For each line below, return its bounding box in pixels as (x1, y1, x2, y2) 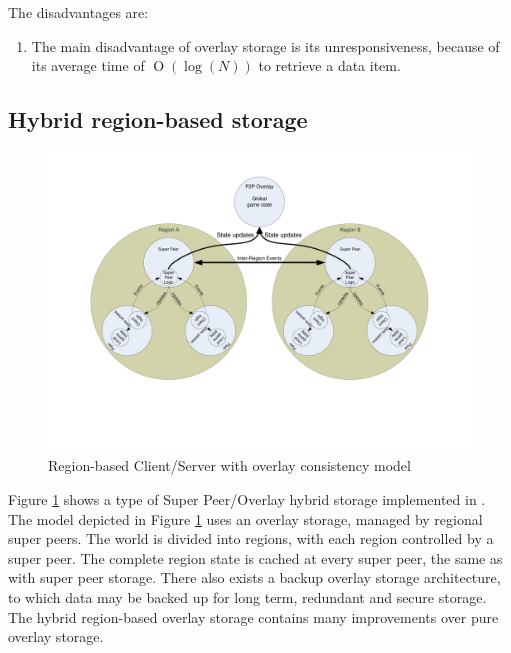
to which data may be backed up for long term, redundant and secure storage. (8, 586, 487, 607)
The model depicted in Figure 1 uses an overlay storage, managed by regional (8, 508, 483, 529)
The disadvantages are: (8, 2, 149, 22)
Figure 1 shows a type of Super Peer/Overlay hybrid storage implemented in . (8, 488, 486, 509)
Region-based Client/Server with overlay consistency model (48, 455, 411, 476)
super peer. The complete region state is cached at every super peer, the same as (8, 547, 503, 568)
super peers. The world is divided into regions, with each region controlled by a (8, 528, 494, 549)
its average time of (31, 55, 145, 76)
